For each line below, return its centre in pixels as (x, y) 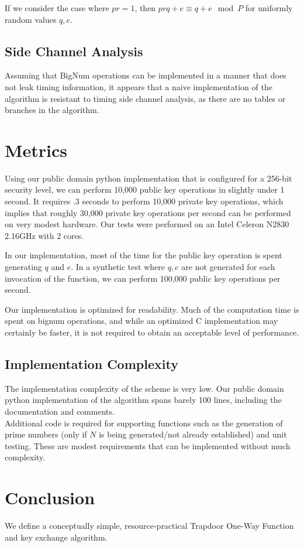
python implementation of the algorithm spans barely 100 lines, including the (143, 400)
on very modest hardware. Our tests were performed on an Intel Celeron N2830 (147, 224)
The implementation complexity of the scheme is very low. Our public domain (144, 388)
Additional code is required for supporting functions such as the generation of (144, 423)
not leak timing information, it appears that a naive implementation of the (139, 86)
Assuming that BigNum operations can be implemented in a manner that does (146, 75)
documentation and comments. (60, 411)
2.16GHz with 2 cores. (44, 235)
